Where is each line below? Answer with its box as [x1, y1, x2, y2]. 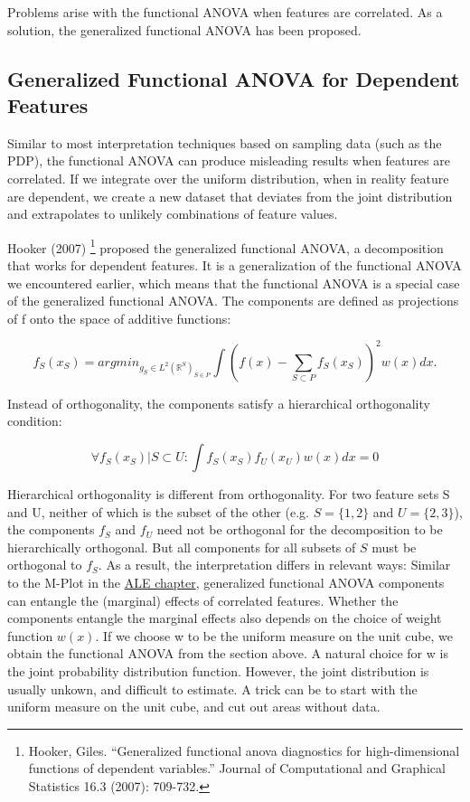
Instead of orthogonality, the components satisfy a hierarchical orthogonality [7, 393, 430, 412]
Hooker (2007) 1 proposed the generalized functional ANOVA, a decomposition [7, 235, 444, 257]
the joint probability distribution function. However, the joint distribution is [7, 662, 429, 680]
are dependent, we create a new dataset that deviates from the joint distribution [7, 186, 453, 205]
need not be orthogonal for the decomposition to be [156, 520, 443, 539]
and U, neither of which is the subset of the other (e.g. [7, 502, 309, 521]
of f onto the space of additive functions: [7, 308, 231, 327]
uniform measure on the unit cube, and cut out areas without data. [7, 697, 381, 716]
